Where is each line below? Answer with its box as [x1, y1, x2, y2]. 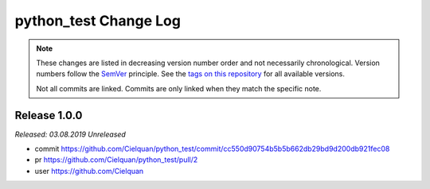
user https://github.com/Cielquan [34, 166, 144, 175]
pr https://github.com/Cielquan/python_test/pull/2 [34, 155, 198, 164]
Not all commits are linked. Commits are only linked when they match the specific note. [36, 83, 322, 93]
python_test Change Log [14, 12, 181, 29]
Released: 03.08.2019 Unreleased [14, 129, 127, 139]
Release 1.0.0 [14, 108, 83, 122]
